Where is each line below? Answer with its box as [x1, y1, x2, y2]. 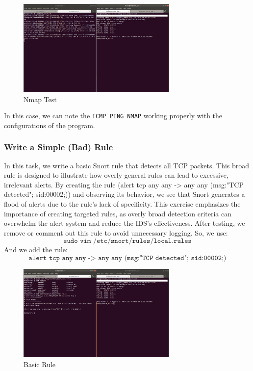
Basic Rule [24, 359, 56, 369]
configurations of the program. [4, 120, 95, 130]
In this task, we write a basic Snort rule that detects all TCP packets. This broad [4, 160, 250, 170]
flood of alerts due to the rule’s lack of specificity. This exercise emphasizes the [4, 199, 241, 209]
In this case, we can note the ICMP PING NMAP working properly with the [4, 110, 223, 121]
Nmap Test [24, 94, 57, 104]
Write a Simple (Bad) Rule [4, 141, 113, 153]
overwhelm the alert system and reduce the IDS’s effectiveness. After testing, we [4, 218, 245, 228]
